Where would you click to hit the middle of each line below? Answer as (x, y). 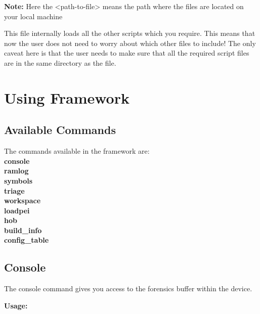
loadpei (17, 210)
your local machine (33, 16)
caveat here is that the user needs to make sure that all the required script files (127, 53)
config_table (27, 240)
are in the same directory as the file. (60, 62)
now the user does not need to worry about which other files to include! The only (130, 43)
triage (14, 190)
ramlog (16, 171)
